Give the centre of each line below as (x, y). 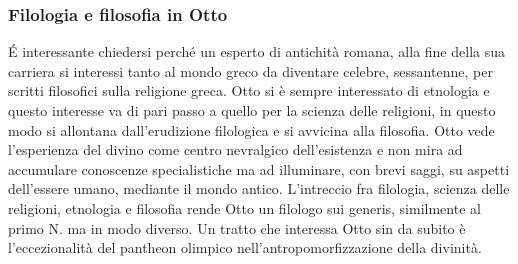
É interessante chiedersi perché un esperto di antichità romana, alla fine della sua (256, 51)
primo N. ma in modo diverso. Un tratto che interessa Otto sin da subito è (237, 227)
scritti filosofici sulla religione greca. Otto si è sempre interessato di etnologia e (249, 90)
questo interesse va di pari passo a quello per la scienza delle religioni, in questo (252, 110)
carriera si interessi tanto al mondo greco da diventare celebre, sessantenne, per (250, 70)
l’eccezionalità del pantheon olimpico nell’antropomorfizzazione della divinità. (245, 247)
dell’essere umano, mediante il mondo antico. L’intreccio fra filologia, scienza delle (259, 188)
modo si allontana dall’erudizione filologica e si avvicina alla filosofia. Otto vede (251, 129)
